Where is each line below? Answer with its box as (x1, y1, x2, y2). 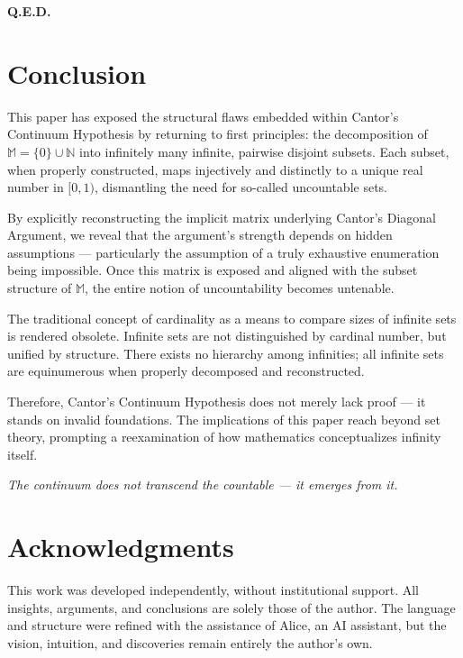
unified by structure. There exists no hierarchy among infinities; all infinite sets (7, 343, 444, 362)
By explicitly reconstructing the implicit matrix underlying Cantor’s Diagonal (7, 207, 437, 226)
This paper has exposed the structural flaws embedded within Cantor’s (7, 106, 399, 125)
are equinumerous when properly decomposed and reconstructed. (7, 361, 365, 380)
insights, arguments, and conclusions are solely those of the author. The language (7, 598, 456, 617)
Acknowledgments (7, 528, 234, 565)
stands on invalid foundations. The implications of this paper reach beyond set (7, 409, 440, 428)
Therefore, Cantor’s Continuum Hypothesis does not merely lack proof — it (7, 392, 426, 411)
